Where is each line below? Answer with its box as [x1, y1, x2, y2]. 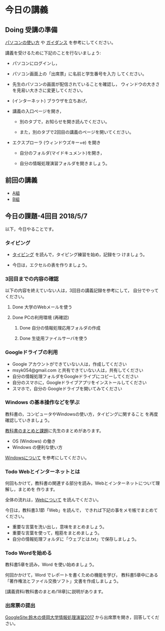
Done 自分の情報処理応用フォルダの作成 [19, 325, 101, 331]
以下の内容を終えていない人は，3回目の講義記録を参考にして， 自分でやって [5, 288, 159, 294]
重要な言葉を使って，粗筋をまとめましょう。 [12, 530, 102, 536]
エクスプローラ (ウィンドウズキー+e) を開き [12, 139, 101, 145]
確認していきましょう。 [5, 417, 53, 423]
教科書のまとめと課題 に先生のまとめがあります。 [5, 428, 104, 434]
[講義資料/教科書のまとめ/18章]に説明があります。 [5, 589, 106, 595]
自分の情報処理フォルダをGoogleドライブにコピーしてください [12, 373, 139, 379]
